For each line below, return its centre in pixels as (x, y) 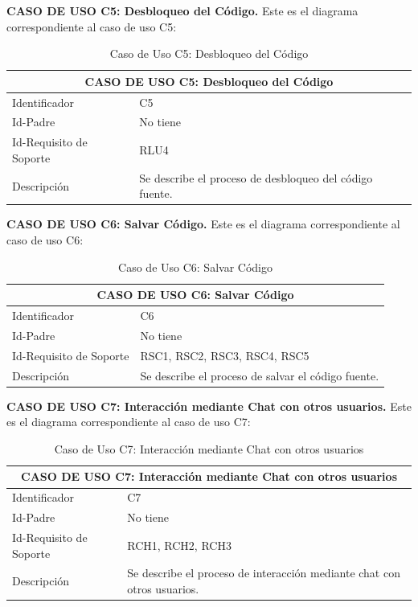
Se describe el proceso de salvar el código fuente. (260, 375)
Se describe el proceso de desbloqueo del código (256, 177)
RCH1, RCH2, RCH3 (179, 545)
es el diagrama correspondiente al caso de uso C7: (129, 422)
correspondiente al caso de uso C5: (92, 26)
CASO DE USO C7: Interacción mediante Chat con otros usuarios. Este (209, 406)
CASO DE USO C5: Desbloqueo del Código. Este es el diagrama (182, 10)
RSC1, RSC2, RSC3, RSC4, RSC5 (225, 355)
